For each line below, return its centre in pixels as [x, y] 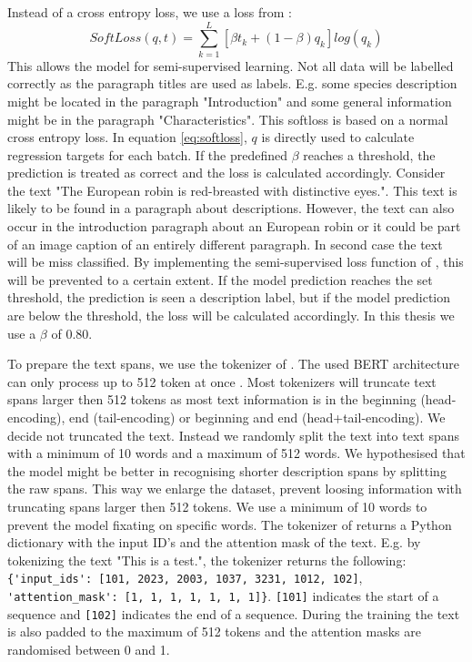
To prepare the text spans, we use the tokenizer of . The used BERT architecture [233, 364]
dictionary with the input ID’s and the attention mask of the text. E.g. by [214, 542]
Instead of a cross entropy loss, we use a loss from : [150, 12]
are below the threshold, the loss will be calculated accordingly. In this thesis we [231, 316]
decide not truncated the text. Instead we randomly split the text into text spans [233, 435]
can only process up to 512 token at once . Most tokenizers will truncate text [222, 381]
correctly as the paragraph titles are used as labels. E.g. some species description [232, 83]
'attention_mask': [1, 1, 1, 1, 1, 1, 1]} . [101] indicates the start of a [223, 596]
